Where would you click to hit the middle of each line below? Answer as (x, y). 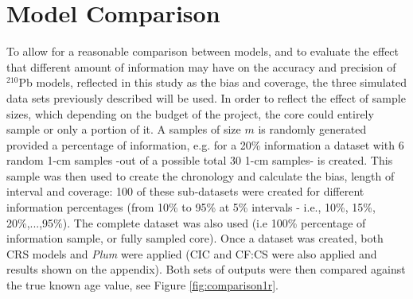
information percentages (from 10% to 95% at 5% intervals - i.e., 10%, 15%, (191, 207)
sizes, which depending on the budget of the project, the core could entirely (190, 113)
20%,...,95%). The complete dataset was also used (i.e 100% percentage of (186, 222)
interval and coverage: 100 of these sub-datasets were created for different (185, 191)
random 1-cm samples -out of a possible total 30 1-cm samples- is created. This (200, 160)
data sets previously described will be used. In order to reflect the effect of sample (206, 97)
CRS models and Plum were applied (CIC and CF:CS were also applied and (192, 253)
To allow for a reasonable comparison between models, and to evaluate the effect (203, 51)
